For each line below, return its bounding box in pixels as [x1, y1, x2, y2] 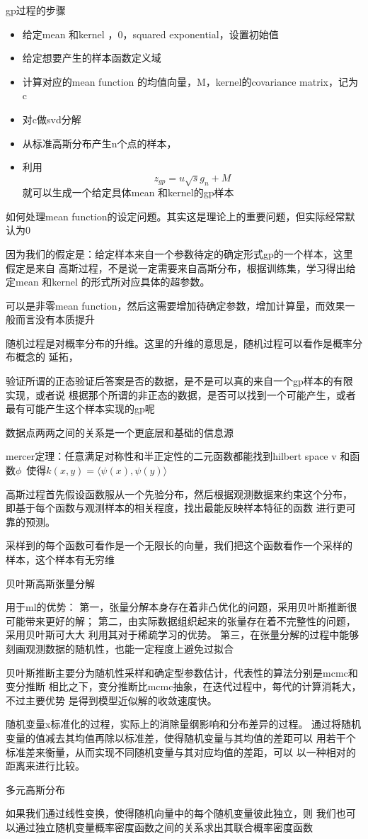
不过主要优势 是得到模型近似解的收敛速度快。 [6, 692, 217, 707]
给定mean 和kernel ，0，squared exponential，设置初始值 [22, 26, 279, 41]
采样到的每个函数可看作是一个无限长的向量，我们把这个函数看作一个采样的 [6, 538, 352, 553]
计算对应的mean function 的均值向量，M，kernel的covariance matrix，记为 [22, 74, 358, 89]
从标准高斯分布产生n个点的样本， [22, 135, 177, 150]
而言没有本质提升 [15, 312, 95, 327]
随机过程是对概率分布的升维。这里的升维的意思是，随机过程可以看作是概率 [6, 335, 352, 350]
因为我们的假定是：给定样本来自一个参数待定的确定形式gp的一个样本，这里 [6, 246, 353, 261]
